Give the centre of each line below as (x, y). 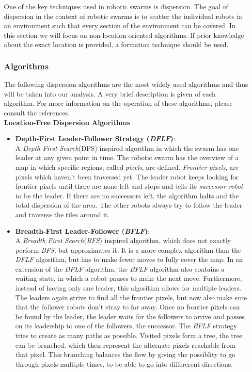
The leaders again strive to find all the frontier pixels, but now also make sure (131, 297)
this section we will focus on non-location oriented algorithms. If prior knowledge (124, 35)
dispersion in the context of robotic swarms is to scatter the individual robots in (123, 16)
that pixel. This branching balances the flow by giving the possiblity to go (125, 354)
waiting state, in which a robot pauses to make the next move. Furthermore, (129, 278)
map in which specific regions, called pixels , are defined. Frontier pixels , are (127, 167)
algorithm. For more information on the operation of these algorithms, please (118, 103)
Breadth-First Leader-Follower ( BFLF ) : (82, 231)
